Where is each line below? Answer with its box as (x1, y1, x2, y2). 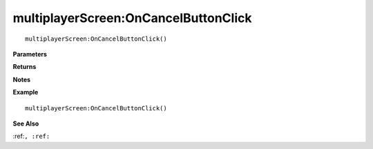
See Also (12, 119, 39, 128)
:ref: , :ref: (12, 132, 50, 141)
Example (12, 88, 39, 97)
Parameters (12, 50, 48, 58)
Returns (12, 63, 37, 71)
